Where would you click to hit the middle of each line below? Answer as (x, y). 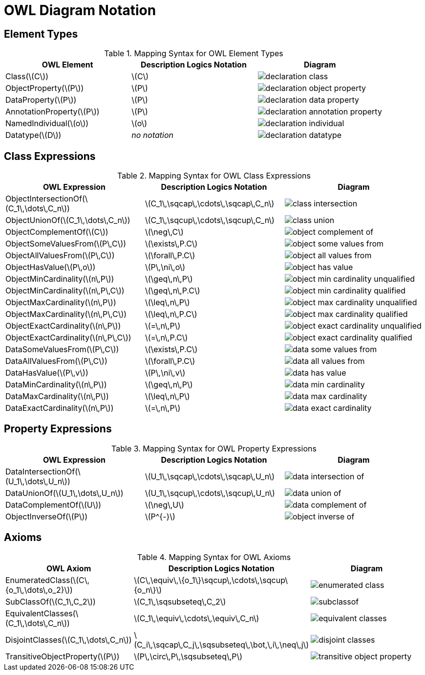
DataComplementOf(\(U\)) (53, 505)
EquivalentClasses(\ (42, 613)
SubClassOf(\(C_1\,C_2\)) (51, 601)
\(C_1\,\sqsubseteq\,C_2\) (180, 601)
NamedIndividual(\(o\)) (47, 124)
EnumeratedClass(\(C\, (48, 580)
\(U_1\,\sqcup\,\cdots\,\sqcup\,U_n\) (210, 493)
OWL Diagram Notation (80, 10)
